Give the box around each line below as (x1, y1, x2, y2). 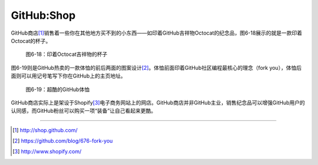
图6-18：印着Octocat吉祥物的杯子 (25, 50, 108, 58)
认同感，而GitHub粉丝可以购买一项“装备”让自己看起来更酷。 (11, 107, 157, 115)
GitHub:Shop (11, 9, 76, 22)
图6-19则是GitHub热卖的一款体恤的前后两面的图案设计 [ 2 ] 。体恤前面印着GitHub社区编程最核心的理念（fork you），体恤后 (11, 64, 302, 71)
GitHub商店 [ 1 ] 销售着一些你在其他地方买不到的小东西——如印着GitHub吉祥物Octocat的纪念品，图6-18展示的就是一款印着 (11, 29, 303, 36)
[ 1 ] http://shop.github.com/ (12, 126, 78, 133)
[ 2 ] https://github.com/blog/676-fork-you (12, 137, 113, 144)
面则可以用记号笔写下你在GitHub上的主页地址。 (11, 72, 126, 79)
